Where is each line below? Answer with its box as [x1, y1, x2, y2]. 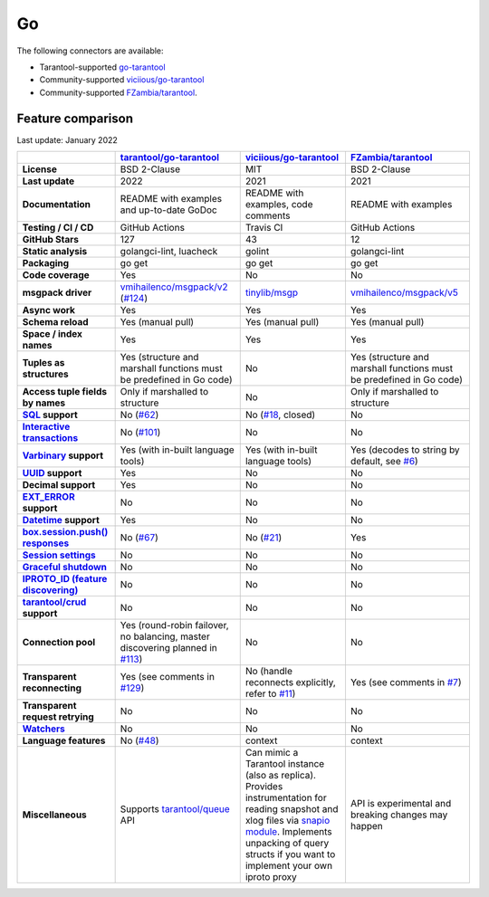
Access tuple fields [22, 386, 108, 398]
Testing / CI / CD [22, 222, 94, 234]
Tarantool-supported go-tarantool [39, 62, 167, 72]
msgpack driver [22, 286, 92, 299]
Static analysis [22, 245, 88, 258]
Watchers [22, 722, 65, 735]
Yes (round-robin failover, [120, 619, 230, 632]
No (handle [244, 665, 293, 678]
